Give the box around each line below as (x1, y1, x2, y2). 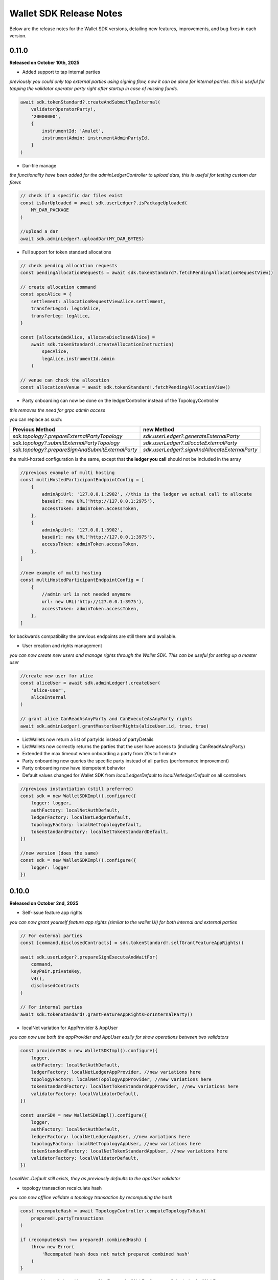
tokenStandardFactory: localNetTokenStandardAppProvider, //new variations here (31, 1083, 239, 1090)
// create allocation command (20, 284, 96, 290)
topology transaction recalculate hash (22, 1185, 102, 1191)
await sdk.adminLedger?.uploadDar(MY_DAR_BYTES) (20, 236, 145, 242)
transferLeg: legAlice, (31, 313, 90, 318)
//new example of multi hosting (20, 570, 102, 576)
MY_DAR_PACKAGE (31, 207, 69, 213)
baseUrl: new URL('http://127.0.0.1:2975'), (41, 498, 155, 504)
